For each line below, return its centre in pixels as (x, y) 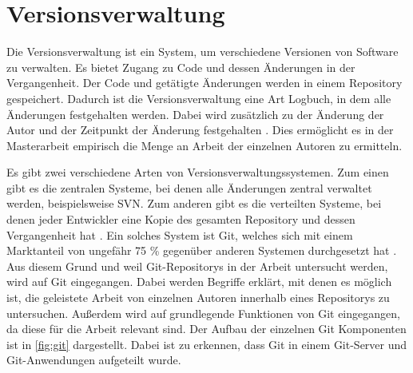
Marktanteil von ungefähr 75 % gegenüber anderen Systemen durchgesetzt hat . (202, 250)
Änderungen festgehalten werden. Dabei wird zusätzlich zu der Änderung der (195, 114)
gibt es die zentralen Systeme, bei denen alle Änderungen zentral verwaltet (189, 187)
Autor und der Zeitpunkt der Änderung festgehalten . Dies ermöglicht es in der (200, 130)
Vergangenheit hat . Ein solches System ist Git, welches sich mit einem (180, 234)
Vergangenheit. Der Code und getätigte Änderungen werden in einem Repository (205, 83)
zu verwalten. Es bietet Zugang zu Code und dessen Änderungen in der (181, 67)
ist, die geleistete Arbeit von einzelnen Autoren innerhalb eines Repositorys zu (198, 298)
